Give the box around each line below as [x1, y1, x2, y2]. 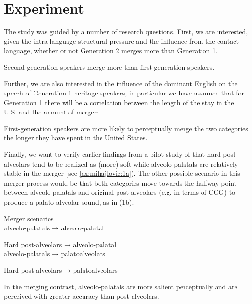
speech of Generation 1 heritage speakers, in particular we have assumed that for [4, 88, 244, 98]
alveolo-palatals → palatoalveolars [4, 248, 105, 259]
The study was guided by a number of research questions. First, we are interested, [4, 26, 248, 37]
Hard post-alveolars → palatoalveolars [4, 265, 118, 275]
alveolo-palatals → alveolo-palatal [4, 223, 104, 233]
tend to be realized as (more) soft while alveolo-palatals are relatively [32, 158, 238, 169]
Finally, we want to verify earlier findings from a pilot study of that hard [4, 149, 221, 159]
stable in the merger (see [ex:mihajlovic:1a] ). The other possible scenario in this [4, 168, 240, 178]
